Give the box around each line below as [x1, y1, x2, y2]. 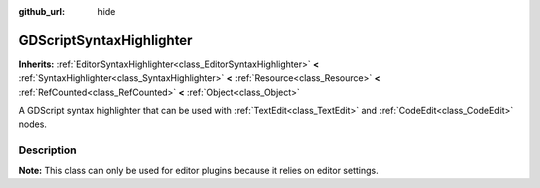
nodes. [18, 118, 47, 130]
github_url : [18, 6, 65, 17]
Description [18, 143, 77, 157]
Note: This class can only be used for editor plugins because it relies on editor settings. [18, 164, 379, 176]
